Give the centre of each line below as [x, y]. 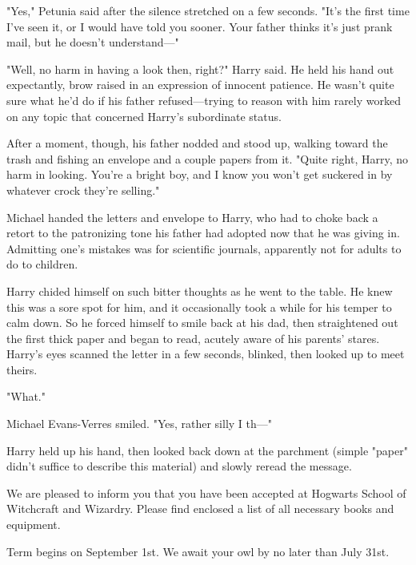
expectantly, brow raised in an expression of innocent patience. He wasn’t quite [200, 85]
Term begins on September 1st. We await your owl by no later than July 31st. [198, 551]
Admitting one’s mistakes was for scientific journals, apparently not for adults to [204, 248]
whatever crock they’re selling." [83, 190]
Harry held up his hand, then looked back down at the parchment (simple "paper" [207, 450]
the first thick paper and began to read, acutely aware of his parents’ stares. [193, 338]
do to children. [42, 264]
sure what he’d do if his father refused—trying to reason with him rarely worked [204, 100]
